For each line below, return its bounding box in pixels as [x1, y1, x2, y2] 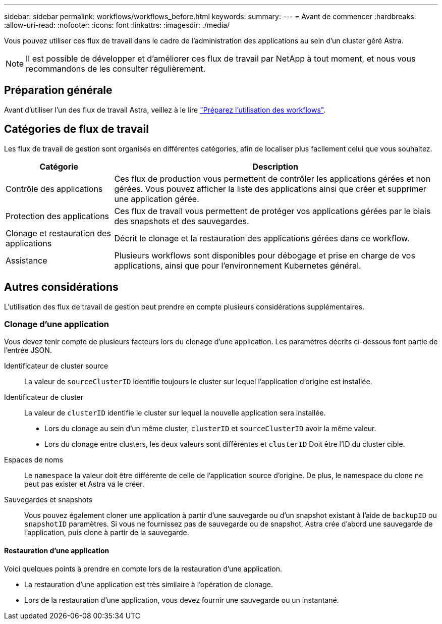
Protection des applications [6, 211, 109, 221]
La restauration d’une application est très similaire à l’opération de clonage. [24, 580, 273, 589]
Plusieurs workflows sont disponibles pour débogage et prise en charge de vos [114, 250, 415, 261]
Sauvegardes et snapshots [4, 495, 93, 504]
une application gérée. [114, 193, 199, 204]
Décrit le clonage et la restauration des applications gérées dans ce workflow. [114, 233, 410, 243]
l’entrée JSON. [4, 346, 52, 355]
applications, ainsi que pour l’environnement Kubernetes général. [114, 260, 361, 271]
